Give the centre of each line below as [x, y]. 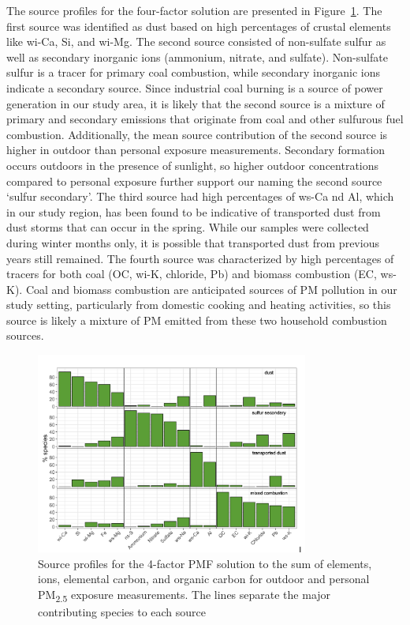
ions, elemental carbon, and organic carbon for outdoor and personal [204, 579]
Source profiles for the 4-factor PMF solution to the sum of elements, [205, 563]
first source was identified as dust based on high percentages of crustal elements [199, 26]
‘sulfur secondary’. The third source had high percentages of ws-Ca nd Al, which [200, 196]
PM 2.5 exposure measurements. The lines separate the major [184, 595]
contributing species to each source [122, 612]
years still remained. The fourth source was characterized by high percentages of [200, 258]
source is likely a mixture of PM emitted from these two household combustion [197, 320]
